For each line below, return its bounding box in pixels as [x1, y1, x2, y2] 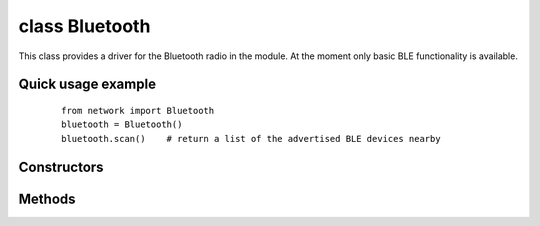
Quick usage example [18, 76, 157, 93]
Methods [18, 190, 76, 207]
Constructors [18, 158, 104, 175]
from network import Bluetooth [61, 105, 215, 116]
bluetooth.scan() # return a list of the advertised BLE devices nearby [61, 133, 441, 144]
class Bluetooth [18, 15, 151, 37]
